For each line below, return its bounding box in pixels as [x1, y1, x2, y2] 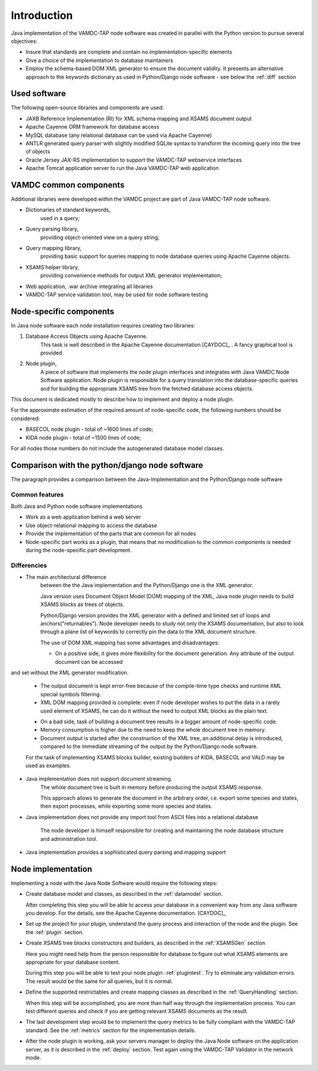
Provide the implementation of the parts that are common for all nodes [25, 530, 197, 537]
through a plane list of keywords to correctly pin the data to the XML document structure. [40, 628, 257, 636]
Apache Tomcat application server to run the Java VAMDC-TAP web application [25, 165, 219, 172]
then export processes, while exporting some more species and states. [40, 803, 213, 810]
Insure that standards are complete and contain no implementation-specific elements [25, 48, 233, 55]
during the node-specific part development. [25, 546, 132, 553]
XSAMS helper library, [25, 263, 79, 271]
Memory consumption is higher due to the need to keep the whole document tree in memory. [40, 726, 266, 733]
